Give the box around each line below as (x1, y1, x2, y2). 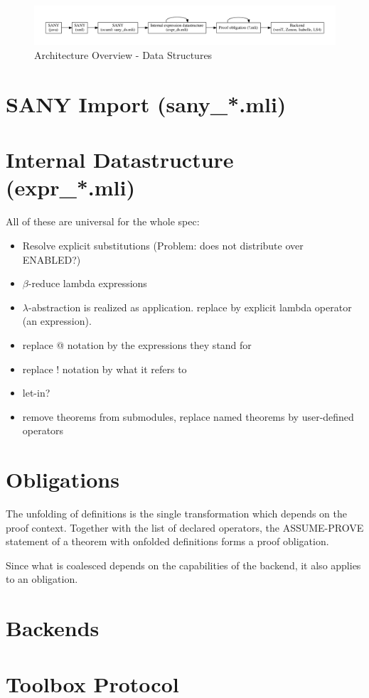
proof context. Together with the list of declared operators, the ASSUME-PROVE (6, 520, 364, 535)
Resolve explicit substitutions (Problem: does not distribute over (22, 237, 304, 252)
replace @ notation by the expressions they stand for (22, 337, 252, 352)
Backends (6, 613, 100, 643)
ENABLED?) (22, 252, 81, 267)
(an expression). (22, 313, 92, 328)
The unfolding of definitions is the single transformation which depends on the (6, 506, 348, 521)
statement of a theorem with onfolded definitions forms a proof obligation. (6, 534, 329, 549)
